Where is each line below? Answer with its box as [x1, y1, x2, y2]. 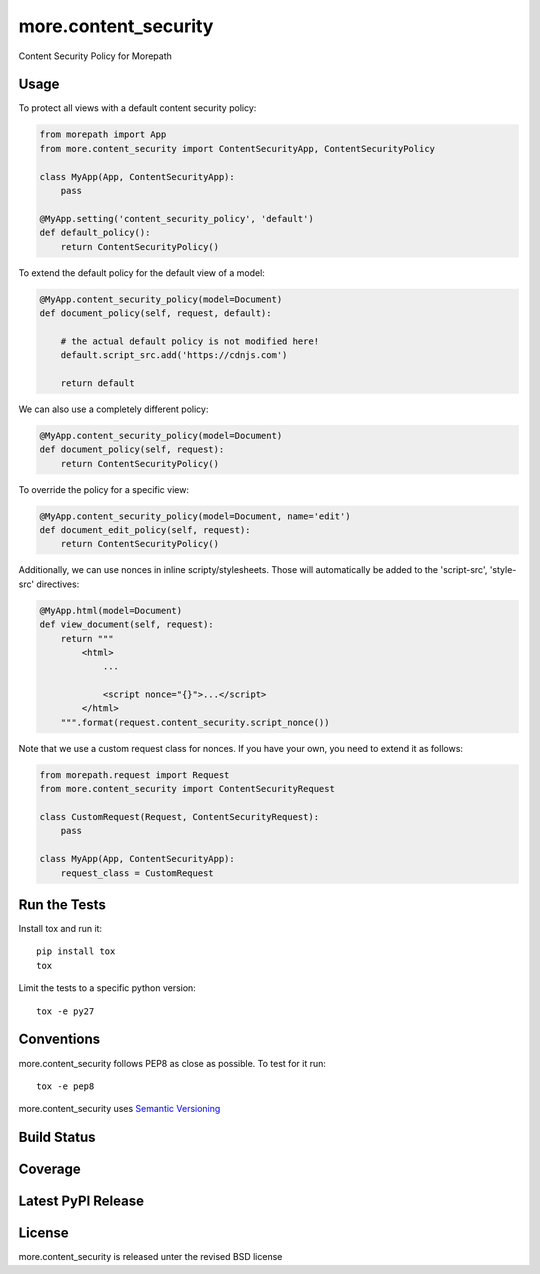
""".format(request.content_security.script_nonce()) [60, 716, 330, 728]
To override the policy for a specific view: [18, 483, 190, 495]
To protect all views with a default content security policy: [18, 102, 257, 114]
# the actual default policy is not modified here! [60, 335, 320, 347]
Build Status [18, 1129, 96, 1146]
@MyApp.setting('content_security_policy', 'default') [39, 213, 314, 224]
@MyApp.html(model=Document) [39, 605, 183, 616]
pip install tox [36, 946, 116, 957]
